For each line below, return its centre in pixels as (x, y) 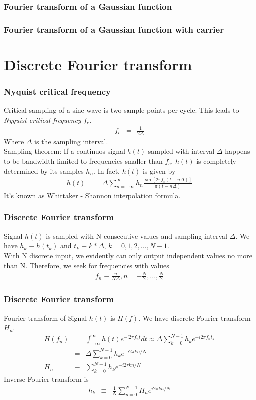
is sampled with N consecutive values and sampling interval (136, 236)
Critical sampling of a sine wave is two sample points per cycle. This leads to (122, 110)
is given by (159, 170)
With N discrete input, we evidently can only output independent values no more (128, 255)
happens (237, 151)
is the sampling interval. (71, 141)
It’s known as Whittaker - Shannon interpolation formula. (92, 195)
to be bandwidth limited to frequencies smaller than (83, 161)
